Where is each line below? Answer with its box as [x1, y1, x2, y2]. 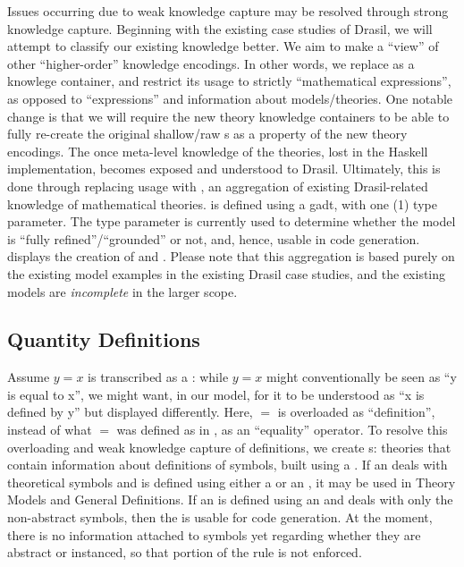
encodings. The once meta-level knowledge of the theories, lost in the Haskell [7, 141, 428, 160]
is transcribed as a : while [88, 368, 229, 386]
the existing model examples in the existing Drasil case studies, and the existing [7, 264, 446, 283]
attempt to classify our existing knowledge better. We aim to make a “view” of [7, 37, 439, 55]
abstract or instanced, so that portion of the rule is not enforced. [7, 543, 362, 562]
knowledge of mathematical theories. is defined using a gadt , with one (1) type [7, 194, 437, 213]
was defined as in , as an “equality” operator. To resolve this [116, 420, 448, 439]
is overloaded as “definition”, [277, 402, 435, 421]
